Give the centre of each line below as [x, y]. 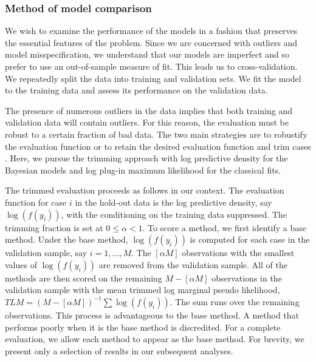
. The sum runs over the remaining [235, 301]
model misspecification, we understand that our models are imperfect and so [147, 54]
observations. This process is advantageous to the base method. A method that [152, 315]
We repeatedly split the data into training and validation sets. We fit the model [153, 78]
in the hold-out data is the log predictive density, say [173, 202]
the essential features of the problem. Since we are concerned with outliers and [151, 42]
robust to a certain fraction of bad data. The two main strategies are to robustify [156, 134]
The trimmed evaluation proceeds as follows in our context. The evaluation [145, 190]
